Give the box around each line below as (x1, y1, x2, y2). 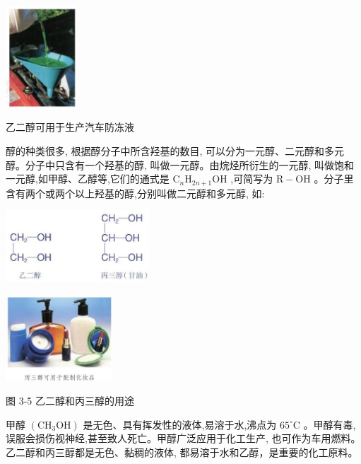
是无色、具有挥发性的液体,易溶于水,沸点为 (83, 417, 277, 431)
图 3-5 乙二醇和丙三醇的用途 (6, 393, 134, 408)
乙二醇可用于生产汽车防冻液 (6, 120, 134, 134)
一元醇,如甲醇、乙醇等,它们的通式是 (6, 171, 170, 186)
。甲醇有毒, (303, 417, 356, 431)
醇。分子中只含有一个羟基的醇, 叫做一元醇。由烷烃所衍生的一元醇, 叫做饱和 (6, 157, 355, 172)
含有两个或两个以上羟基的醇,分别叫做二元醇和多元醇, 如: (6, 185, 265, 200)
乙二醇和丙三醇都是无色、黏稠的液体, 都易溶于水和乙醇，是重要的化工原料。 (6, 444, 358, 459)
